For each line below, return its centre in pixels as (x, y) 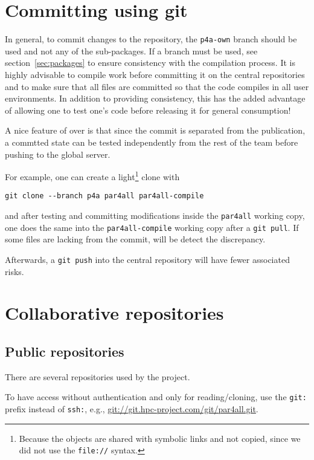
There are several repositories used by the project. (98, 376)
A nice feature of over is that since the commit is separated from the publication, (155, 130)
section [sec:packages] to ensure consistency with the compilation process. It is (150, 63)
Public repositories (65, 351)
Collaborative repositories (114, 313)
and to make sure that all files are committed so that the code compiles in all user (157, 86)
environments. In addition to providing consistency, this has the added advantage (155, 98)
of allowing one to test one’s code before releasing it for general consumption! (148, 110)
